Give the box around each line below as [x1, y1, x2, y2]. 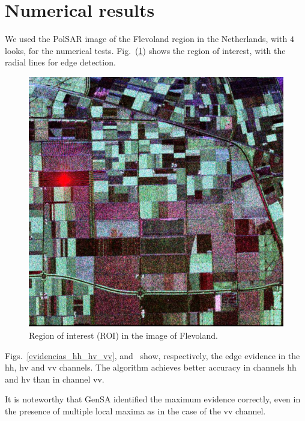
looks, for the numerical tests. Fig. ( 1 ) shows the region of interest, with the [5, 44, 286, 56]
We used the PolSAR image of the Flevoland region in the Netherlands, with [5, 32, 288, 45]
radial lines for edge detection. [5, 56, 116, 68]
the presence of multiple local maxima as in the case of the [5, 405, 221, 417]
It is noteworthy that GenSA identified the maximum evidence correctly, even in [5, 393, 301, 405]
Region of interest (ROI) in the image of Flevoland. [29, 329, 218, 342]
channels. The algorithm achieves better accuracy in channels [59, 361, 285, 374]
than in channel [33, 372, 91, 385]
